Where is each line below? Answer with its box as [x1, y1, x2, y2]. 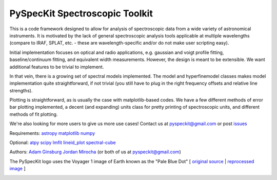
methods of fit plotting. [9, 111, 58, 117]
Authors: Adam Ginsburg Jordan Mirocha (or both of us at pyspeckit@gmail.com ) [9, 149, 182, 155]
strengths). [9, 87, 33, 93]
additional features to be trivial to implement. [9, 64, 104, 70]
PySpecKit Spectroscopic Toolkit [9, 8, 153, 19]
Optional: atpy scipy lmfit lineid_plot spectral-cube [9, 139, 116, 146]
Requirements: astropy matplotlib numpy [9, 130, 95, 136]
